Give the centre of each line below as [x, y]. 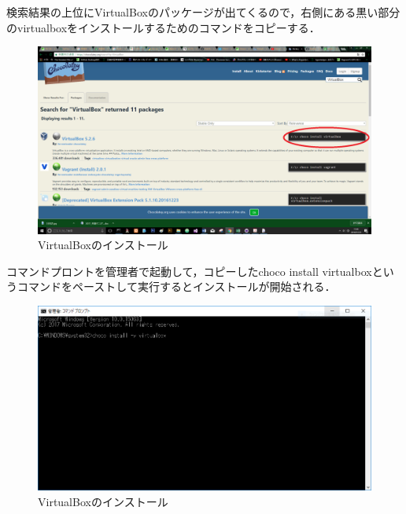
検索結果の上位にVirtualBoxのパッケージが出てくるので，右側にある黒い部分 [203, 12]
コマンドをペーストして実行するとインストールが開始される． [176, 286]
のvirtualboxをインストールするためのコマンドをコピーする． [163, 27]
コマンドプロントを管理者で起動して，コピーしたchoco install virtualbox [189, 271]
